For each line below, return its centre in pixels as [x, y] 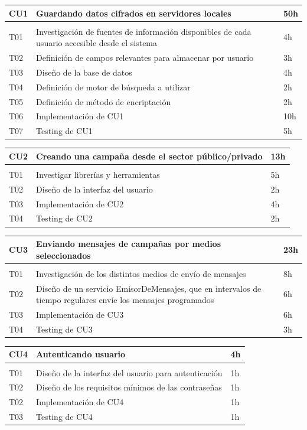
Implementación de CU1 [80, 116]
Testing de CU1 [64, 131]
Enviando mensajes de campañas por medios [129, 244]
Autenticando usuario [81, 354]
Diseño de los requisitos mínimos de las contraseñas [129, 387]
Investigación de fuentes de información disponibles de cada [144, 31]
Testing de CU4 [64, 417]
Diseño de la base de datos [84, 72]
